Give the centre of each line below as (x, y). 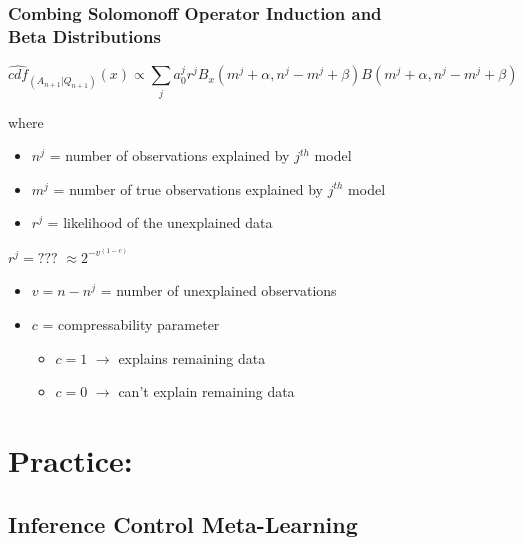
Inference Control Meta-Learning (183, 523)
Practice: (70, 460)
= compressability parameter (131, 324)
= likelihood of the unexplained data (160, 222)
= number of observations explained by (169, 155)
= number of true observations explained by (188, 188)
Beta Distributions (84, 35)
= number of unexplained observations (218, 290)
